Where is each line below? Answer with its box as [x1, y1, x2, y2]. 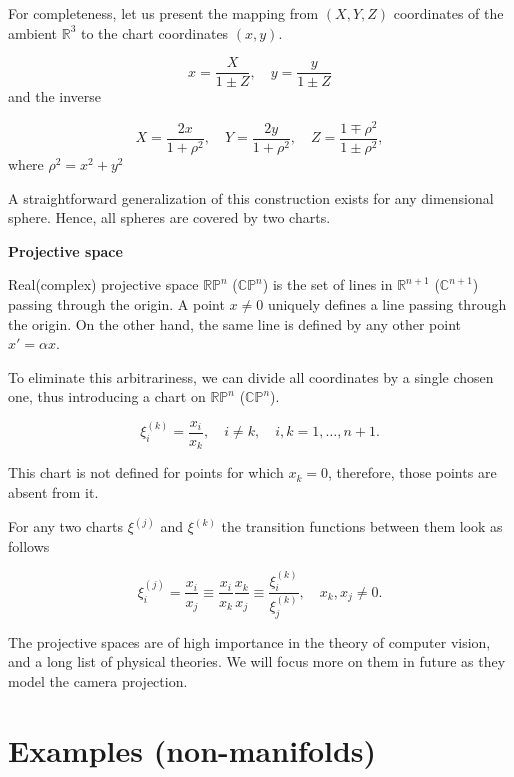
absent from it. [8, 482, 99, 503]
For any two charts [8, 516, 124, 537]
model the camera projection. [8, 670, 188, 691]
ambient [8, 22, 57, 43]
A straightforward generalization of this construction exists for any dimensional [8, 187, 494, 208]
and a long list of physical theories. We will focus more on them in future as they [8, 651, 506, 672]
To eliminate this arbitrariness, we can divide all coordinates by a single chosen [8, 366, 494, 387]
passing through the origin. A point [8, 293, 225, 314]
